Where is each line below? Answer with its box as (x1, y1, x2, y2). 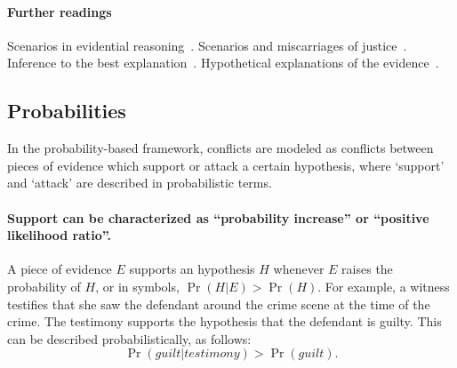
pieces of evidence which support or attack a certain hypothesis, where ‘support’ (7, 156, 445, 174)
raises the (341, 260, 393, 278)
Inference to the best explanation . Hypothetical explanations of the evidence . (7, 53, 439, 72)
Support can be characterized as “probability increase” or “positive (7, 208, 429, 227)
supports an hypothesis (129, 260, 255, 278)
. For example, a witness (317, 276, 450, 295)
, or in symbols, (95, 276, 180, 295)
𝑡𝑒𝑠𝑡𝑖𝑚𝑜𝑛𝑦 (184, 348, 240, 361)
